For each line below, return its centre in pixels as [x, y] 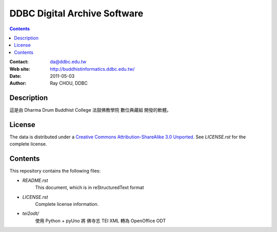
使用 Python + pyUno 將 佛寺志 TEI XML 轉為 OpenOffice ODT [101, 221]
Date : [15, 76]
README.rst [35, 180]
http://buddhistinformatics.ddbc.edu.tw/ [92, 69]
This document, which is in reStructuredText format [90, 187]
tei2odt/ [31, 214]
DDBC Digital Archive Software [76, 13]
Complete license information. [67, 204]
